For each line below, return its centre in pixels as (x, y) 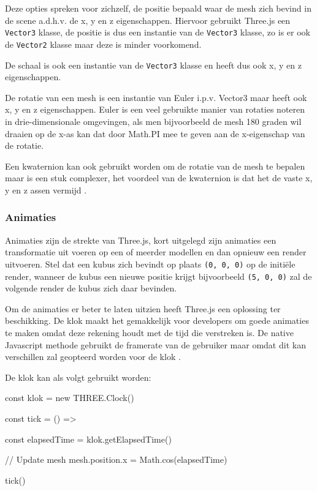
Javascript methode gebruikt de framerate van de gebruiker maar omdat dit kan (155, 344)
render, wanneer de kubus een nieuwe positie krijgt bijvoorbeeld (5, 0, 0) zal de (158, 276)
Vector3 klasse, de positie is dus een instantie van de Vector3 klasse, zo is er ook (158, 32)
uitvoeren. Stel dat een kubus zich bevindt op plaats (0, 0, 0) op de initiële (150, 264)
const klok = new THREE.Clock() (70, 398)
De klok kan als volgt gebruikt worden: (78, 377)
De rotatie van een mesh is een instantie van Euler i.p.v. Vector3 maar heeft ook (156, 97)
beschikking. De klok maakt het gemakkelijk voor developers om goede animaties (157, 320)
